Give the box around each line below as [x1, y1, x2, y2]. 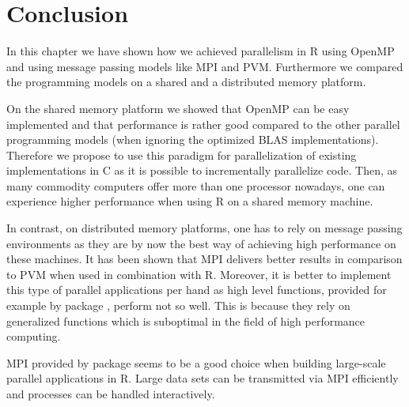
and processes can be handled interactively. [6, 386, 215, 401]
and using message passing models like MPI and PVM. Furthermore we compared [6, 58, 403, 74]
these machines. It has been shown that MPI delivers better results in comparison [6, 251, 403, 267]
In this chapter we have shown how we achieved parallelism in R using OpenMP [6, 43, 395, 59]
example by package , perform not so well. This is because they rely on [6, 297, 350, 314]
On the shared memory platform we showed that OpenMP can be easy [6, 100, 350, 116]
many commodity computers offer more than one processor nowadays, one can [6, 177, 385, 194]
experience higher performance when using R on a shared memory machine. [6, 193, 373, 209]
